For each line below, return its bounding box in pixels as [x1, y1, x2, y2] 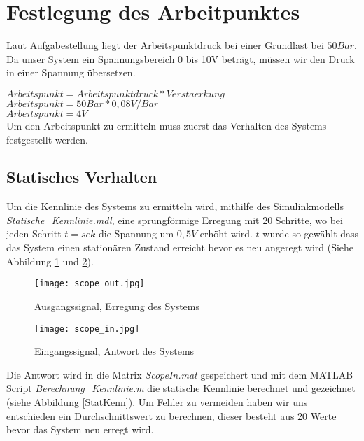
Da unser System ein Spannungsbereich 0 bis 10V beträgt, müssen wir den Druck [6, 51, 355, 66]
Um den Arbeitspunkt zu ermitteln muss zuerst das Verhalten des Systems [6, 118, 327, 132]
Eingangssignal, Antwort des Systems [34, 344, 195, 358]
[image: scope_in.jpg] [34, 323, 140, 334]
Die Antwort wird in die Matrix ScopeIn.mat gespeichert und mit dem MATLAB [6, 367, 353, 381]
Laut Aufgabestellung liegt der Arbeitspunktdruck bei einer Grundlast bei [6, 38, 324, 52]
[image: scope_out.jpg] [34, 279, 145, 289]
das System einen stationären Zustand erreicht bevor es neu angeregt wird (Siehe [6, 240, 354, 255]
